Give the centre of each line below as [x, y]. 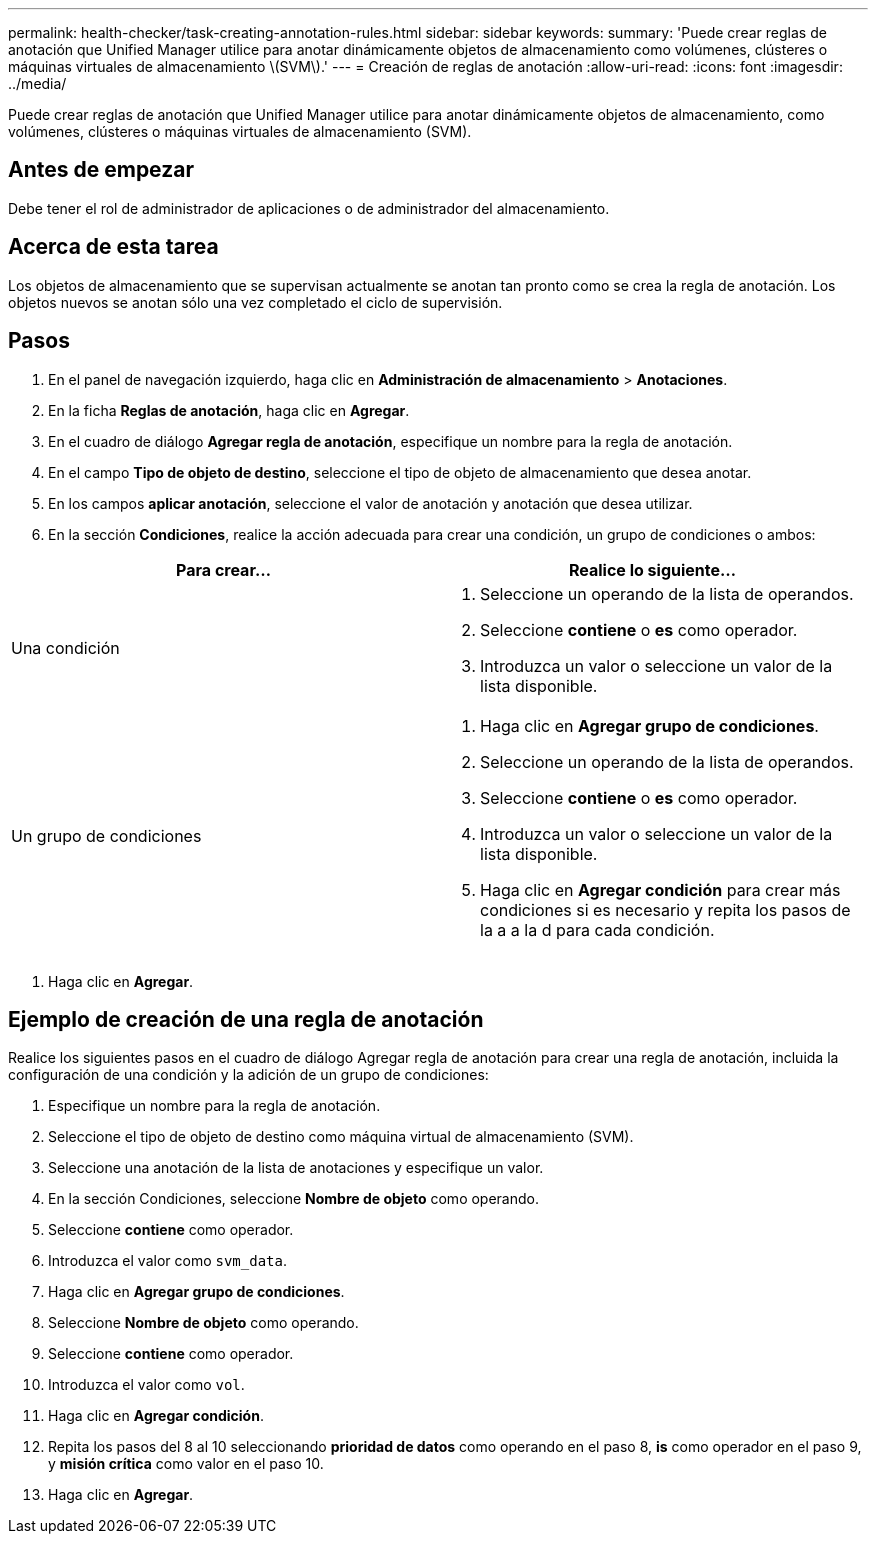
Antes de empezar [101, 170]
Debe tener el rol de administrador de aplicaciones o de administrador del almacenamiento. [309, 208]
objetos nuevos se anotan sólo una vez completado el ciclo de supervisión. [255, 302]
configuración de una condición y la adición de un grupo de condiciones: [248, 1075]
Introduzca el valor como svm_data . [167, 1261]
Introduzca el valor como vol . [146, 1385]
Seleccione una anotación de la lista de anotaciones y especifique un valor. [296, 1168]
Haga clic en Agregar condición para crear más [660, 889]
